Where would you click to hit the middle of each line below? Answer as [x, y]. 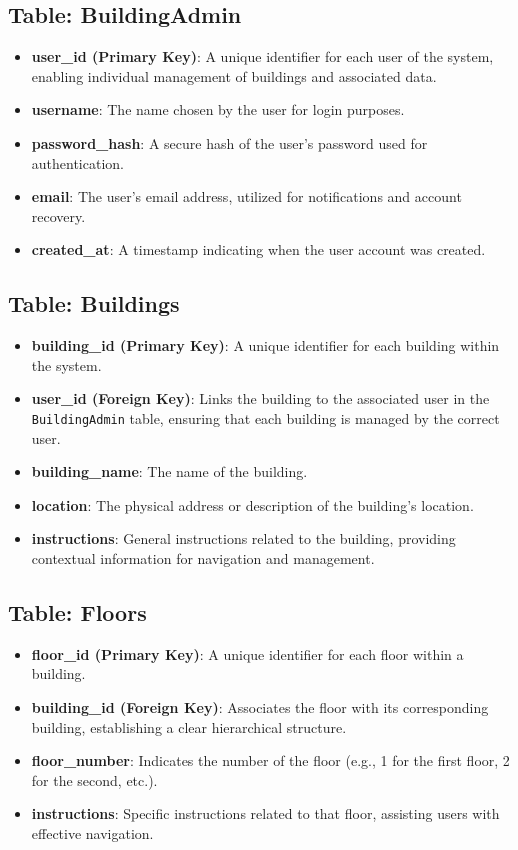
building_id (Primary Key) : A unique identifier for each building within [265, 345]
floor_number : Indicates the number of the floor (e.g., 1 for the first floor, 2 [270, 760]
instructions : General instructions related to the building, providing [243, 538]
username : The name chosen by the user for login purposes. [218, 109]
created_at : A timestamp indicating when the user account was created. [258, 249]
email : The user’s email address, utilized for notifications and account [246, 196]
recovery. [58, 215]
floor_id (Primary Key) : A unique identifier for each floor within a [247, 653]
